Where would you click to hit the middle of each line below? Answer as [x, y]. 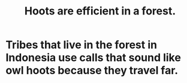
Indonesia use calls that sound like [93, 58]
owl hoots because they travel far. [92, 71]
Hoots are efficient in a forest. [100, 11]
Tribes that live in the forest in [81, 45]
